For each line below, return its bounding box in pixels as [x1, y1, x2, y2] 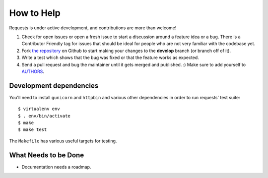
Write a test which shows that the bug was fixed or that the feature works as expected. [21, 55, 200, 60]
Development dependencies [9, 81, 99, 90]
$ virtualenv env [18, 106, 60, 112]
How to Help [9, 7, 61, 18]
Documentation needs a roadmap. [21, 164, 91, 170]
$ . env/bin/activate [18, 113, 70, 119]
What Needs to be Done [9, 151, 84, 159]
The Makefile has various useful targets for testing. [9, 138, 117, 144]
